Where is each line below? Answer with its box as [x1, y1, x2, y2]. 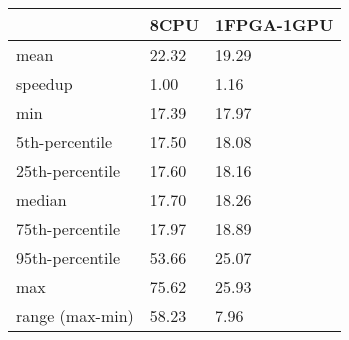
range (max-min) [16, 304, 134, 327]
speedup [16, 72, 73, 95]
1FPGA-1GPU [215, 13, 334, 36]
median [16, 188, 67, 211]
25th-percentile [16, 159, 121, 182]
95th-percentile [16, 246, 121, 269]
